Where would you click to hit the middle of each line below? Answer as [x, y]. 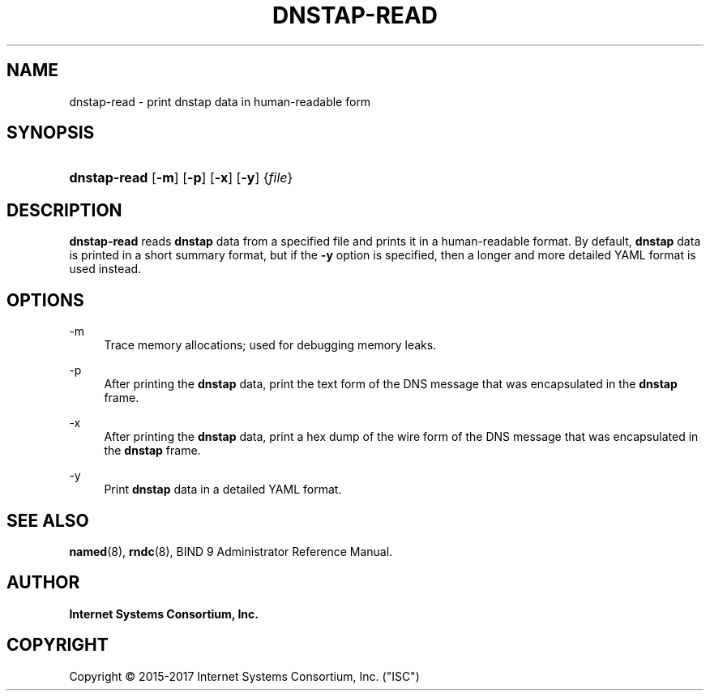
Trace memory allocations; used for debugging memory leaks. [270, 345]
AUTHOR [43, 583]
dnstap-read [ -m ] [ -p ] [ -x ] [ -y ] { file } [181, 178]
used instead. [105, 269]
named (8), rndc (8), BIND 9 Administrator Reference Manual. [231, 551]
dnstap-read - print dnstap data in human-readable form [220, 101]
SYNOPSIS [51, 133]
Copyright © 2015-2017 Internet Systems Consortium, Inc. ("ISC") [244, 676]
